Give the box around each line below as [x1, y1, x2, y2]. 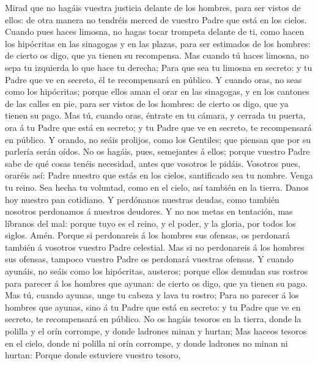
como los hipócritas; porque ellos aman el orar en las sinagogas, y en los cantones [5, 85, 309, 98]
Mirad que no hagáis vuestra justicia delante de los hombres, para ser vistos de [5, 1, 301, 13]
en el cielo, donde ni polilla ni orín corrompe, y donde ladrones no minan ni [5, 336, 288, 349]
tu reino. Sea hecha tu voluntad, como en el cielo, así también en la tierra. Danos [5, 180, 309, 193]
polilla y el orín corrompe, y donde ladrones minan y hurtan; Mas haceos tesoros [5, 325, 307, 337]
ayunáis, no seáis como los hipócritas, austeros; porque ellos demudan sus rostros [5, 265, 308, 278]
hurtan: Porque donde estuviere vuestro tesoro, [5, 348, 181, 361]
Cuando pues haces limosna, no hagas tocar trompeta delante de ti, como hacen [5, 25, 305, 38]
